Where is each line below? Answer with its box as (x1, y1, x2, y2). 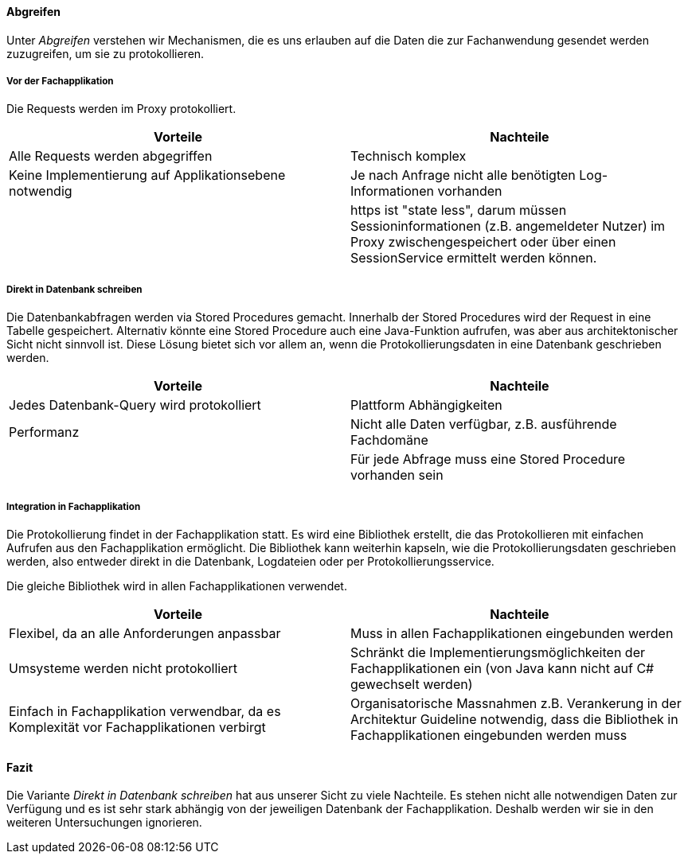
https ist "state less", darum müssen (350, 202, 567, 219)
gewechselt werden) (350, 675, 473, 692)
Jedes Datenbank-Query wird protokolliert (9, 397, 261, 414)
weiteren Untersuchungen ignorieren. (6, 815, 202, 830)
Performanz (9, 424, 80, 441)
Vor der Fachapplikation (6, 76, 114, 87)
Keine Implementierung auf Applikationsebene (9, 167, 286, 184)
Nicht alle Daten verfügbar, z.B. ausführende (350, 416, 617, 433)
